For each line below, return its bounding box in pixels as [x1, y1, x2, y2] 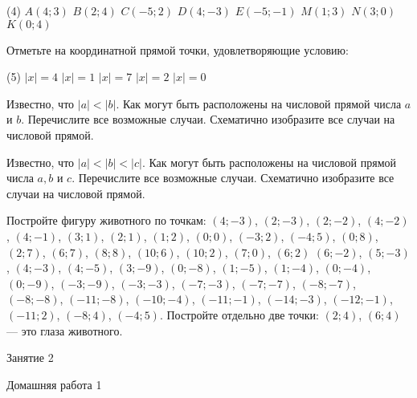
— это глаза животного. [6, 322, 123, 339]
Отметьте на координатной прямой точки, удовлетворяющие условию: [6, 41, 349, 58]
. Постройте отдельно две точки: [159, 306, 319, 323]
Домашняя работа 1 [6, 376, 102, 392]
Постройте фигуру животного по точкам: [6, 212, 206, 229]
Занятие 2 [6, 349, 54, 366]
